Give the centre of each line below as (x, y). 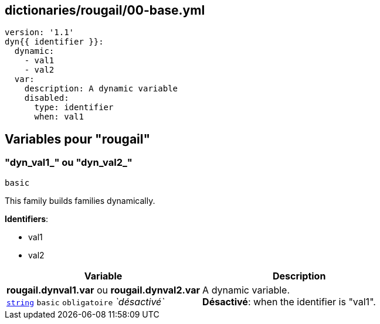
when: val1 (59, 117)
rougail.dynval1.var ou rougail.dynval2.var (104, 290)
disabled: (47, 98)
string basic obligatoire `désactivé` (86, 301)
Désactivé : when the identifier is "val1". (289, 301)
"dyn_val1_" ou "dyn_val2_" (69, 163)
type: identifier (74, 108)
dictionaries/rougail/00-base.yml (105, 10)
